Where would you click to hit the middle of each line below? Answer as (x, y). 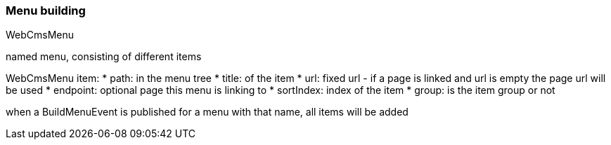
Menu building (46, 11)
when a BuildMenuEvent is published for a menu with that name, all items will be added (207, 112)
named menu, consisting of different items (104, 57)
